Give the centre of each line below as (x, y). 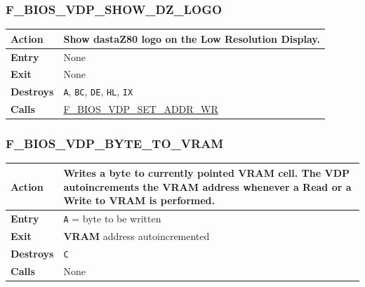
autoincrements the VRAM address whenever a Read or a (207, 186)
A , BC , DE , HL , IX (98, 92)
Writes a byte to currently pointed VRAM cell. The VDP (207, 172)
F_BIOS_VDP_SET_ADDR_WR (141, 109)
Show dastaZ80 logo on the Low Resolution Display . (192, 38)
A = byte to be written (112, 218)
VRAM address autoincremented (137, 235)
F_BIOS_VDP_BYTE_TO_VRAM (115, 143)
